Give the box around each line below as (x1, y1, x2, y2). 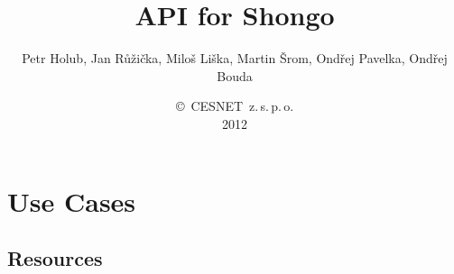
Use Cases (7, 182, 136, 219)
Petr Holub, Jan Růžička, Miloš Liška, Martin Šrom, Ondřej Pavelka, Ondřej (22, 49, 448, 68)
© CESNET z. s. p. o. (175, 96, 294, 115)
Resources (7, 244, 103, 272)
